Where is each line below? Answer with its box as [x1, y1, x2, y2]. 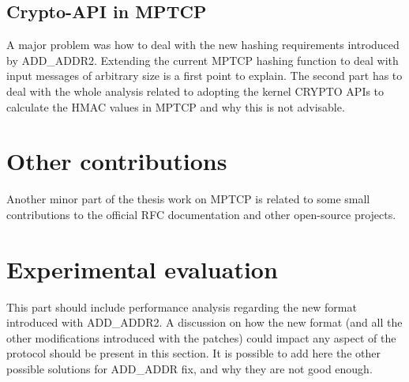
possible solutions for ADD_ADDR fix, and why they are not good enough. [6, 360, 373, 376]
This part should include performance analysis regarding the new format [6, 298, 357, 315]
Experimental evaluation [6, 252, 278, 285]
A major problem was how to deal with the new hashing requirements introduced [6, 36, 400, 53]
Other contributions [6, 145, 227, 177]
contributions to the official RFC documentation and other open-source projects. [6, 206, 396, 222]
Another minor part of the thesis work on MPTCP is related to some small [6, 191, 370, 207]
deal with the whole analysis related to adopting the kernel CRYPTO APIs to [6, 82, 385, 99]
